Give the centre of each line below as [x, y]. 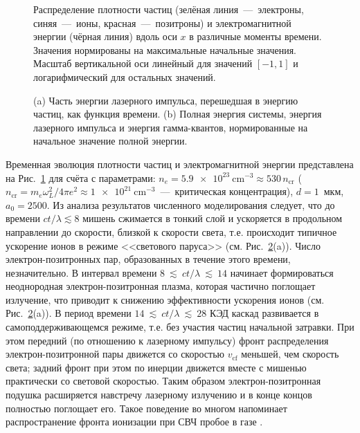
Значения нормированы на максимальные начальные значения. [165, 49]
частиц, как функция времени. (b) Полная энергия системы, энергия [178, 114]
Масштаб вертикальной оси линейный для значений [143, 63]
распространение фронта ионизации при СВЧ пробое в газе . [134, 422]
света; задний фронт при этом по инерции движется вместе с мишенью [156, 367]
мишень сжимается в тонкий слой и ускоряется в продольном [213, 218]
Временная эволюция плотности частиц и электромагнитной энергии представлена [180, 164]
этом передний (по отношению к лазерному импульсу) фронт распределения [167, 340]
